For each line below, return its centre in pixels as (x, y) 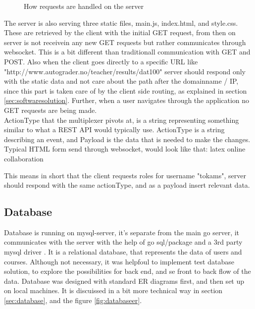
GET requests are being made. (51, 110)
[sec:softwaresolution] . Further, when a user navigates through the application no (127, 100)
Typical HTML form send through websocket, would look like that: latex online (125, 149)
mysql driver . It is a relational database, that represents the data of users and (123, 252)
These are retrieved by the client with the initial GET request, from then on (120, 32)
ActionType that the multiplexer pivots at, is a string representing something (122, 120)
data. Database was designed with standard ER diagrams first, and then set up (124, 281)
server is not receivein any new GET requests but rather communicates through (125, 42)
